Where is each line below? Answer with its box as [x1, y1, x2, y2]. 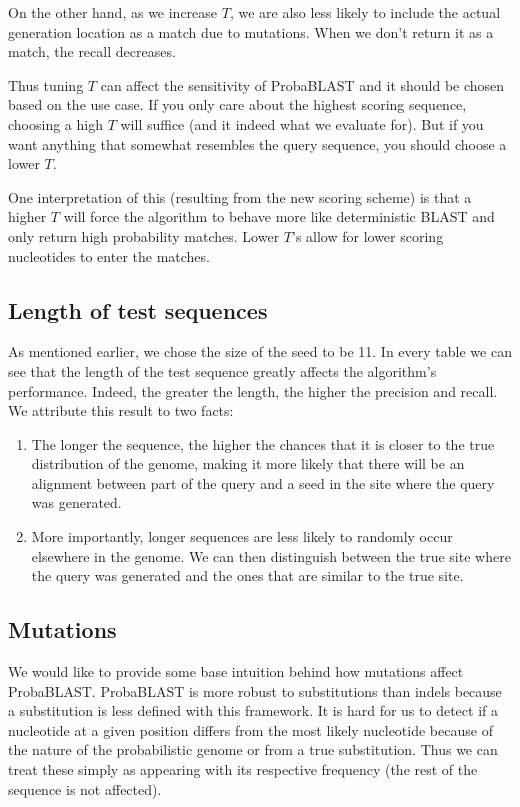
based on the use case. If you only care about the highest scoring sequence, [8, 94, 467, 115]
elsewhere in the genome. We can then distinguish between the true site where [31, 545, 511, 566]
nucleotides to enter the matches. [8, 245, 210, 266]
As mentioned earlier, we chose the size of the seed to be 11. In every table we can [8, 341, 512, 362]
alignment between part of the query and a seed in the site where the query [31, 472, 495, 493]
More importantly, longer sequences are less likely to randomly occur [31, 526, 453, 547]
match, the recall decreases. [8, 41, 176, 62]
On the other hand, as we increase [8, 2, 218, 22]
